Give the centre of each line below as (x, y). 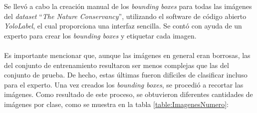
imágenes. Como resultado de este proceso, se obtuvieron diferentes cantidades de (128, 94)
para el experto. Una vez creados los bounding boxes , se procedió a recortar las (124, 84)
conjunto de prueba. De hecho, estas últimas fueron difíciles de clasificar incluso (126, 75)
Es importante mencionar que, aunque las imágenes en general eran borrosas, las (127, 55)
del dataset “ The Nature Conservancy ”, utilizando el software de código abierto (125, 16)
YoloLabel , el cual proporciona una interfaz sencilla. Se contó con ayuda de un (123, 26)
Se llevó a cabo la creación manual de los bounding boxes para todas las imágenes (128, 6)
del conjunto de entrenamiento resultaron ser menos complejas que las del (117, 65)
